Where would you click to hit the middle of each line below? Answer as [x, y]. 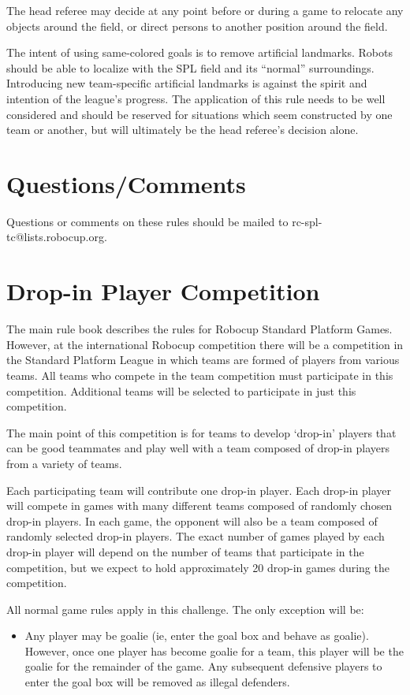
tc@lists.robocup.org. [57, 237]
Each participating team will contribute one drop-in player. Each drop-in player [199, 490]
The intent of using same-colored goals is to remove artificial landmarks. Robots [199, 52]
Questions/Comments [126, 183]
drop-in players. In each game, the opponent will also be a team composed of [192, 520]
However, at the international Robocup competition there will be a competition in [205, 344]
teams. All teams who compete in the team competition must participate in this [200, 375]
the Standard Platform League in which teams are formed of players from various [203, 360]
